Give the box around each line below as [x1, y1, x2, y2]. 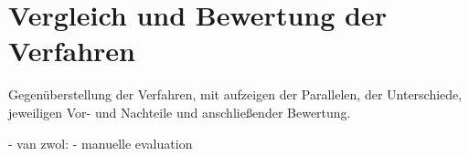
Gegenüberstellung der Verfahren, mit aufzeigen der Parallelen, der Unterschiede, [8, 85, 463, 104]
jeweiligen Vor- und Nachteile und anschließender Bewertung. [8, 102, 351, 121]
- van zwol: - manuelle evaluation [8, 133, 193, 152]
